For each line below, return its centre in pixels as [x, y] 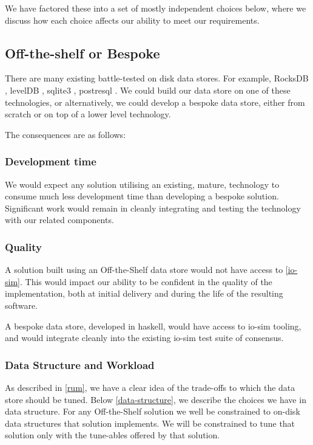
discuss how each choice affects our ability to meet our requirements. [132, 20]
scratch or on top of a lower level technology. [88, 114]
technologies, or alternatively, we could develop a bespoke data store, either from [155, 102]
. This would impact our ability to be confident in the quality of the [146, 281]
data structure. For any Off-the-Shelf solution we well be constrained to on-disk [153, 411]
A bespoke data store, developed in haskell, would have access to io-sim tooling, [153, 326]
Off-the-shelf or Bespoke [82, 53]
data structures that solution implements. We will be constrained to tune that [150, 423]
